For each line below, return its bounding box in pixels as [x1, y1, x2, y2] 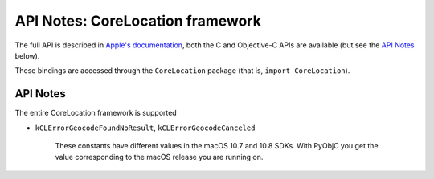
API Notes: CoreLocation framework [14, 12, 261, 30]
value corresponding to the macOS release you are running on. [55, 153, 264, 162]
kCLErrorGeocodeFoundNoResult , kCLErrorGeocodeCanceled [35, 123, 256, 132]
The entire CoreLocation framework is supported [14, 108, 177, 118]
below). [14, 51, 40, 60]
